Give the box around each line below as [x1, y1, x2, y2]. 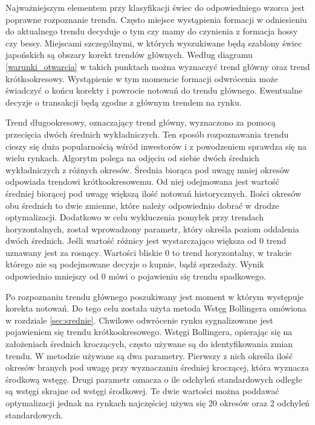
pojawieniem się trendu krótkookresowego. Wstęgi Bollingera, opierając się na [5, 325, 293, 338]
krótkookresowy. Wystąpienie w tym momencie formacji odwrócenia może [5, 72, 278, 85]
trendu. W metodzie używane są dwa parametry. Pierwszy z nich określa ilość [5, 349, 293, 362]
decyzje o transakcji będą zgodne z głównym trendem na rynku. [5, 95, 242, 108]
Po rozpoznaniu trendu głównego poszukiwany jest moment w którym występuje [5, 290, 304, 302]
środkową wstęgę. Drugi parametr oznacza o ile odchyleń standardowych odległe [5, 372, 302, 385]
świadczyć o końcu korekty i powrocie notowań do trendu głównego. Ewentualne [5, 84, 303, 97]
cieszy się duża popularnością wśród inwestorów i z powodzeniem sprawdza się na [5, 139, 307, 152]
